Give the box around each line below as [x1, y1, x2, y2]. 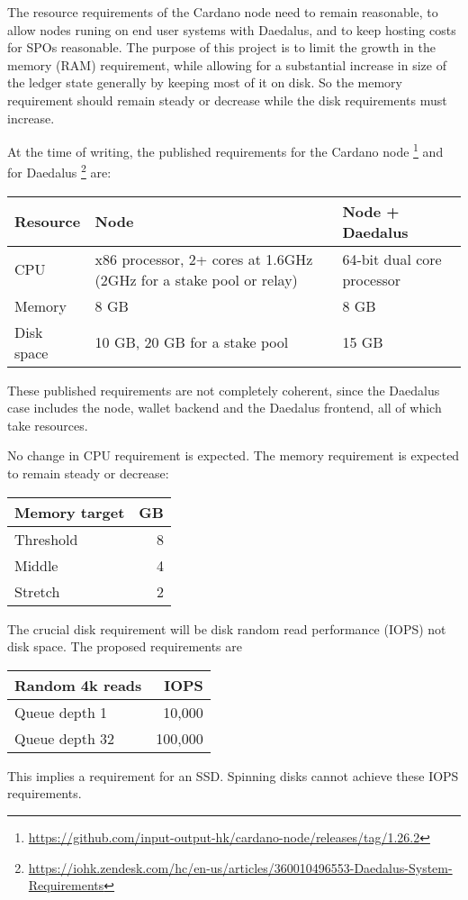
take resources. [7, 415, 88, 434]
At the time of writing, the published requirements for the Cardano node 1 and [7, 140, 444, 160]
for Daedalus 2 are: [7, 160, 112, 182]
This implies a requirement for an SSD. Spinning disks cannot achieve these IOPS [7, 766, 459, 785]
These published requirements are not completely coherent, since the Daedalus [7, 380, 440, 399]
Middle [14, 554, 58, 576]
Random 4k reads [14, 674, 142, 695]
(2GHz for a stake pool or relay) [94, 268, 298, 290]
